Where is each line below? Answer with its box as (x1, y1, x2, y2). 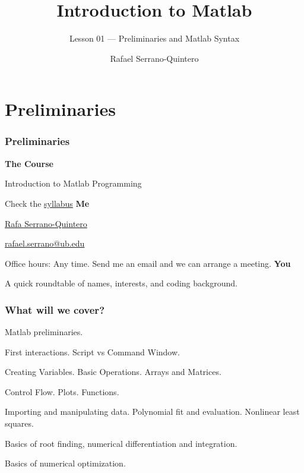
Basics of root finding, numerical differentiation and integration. (5, 437, 237, 449)
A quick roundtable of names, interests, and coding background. (5, 277, 237, 289)
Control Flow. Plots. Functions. (5, 385, 119, 398)
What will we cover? (5, 302, 105, 317)
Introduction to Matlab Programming (5, 177, 142, 190)
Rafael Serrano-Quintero (110, 52, 199, 64)
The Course (5, 157, 53, 169)
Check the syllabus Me (5, 197, 90, 209)
